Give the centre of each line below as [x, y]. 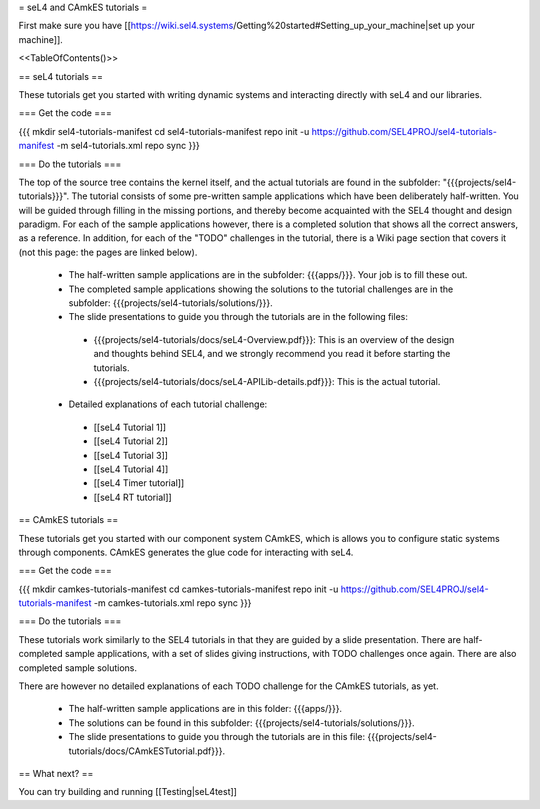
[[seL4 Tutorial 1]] [130, 427]
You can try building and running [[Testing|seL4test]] [127, 792]
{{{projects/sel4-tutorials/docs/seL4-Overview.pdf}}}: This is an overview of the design [274, 339]
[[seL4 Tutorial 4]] [131, 469]
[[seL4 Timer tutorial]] [139, 483]
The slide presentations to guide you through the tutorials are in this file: [216, 737]
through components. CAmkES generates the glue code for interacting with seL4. [186, 552]
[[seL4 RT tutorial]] [132, 497]
